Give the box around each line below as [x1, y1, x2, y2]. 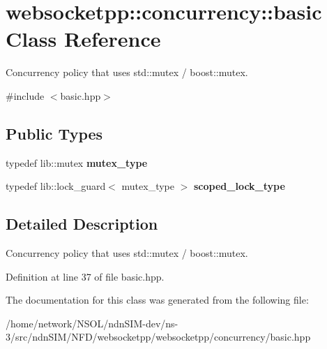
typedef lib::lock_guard [6, 179, 106, 193]
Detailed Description [6, 213, 158, 235]
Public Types [6, 122, 103, 144]
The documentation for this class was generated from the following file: [6, 292, 309, 307]
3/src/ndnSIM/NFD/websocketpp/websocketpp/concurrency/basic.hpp [6, 329, 311, 344]
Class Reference [6, 24, 161, 53]
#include [6, 88, 45, 103]
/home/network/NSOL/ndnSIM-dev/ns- [6, 315, 178, 330]
